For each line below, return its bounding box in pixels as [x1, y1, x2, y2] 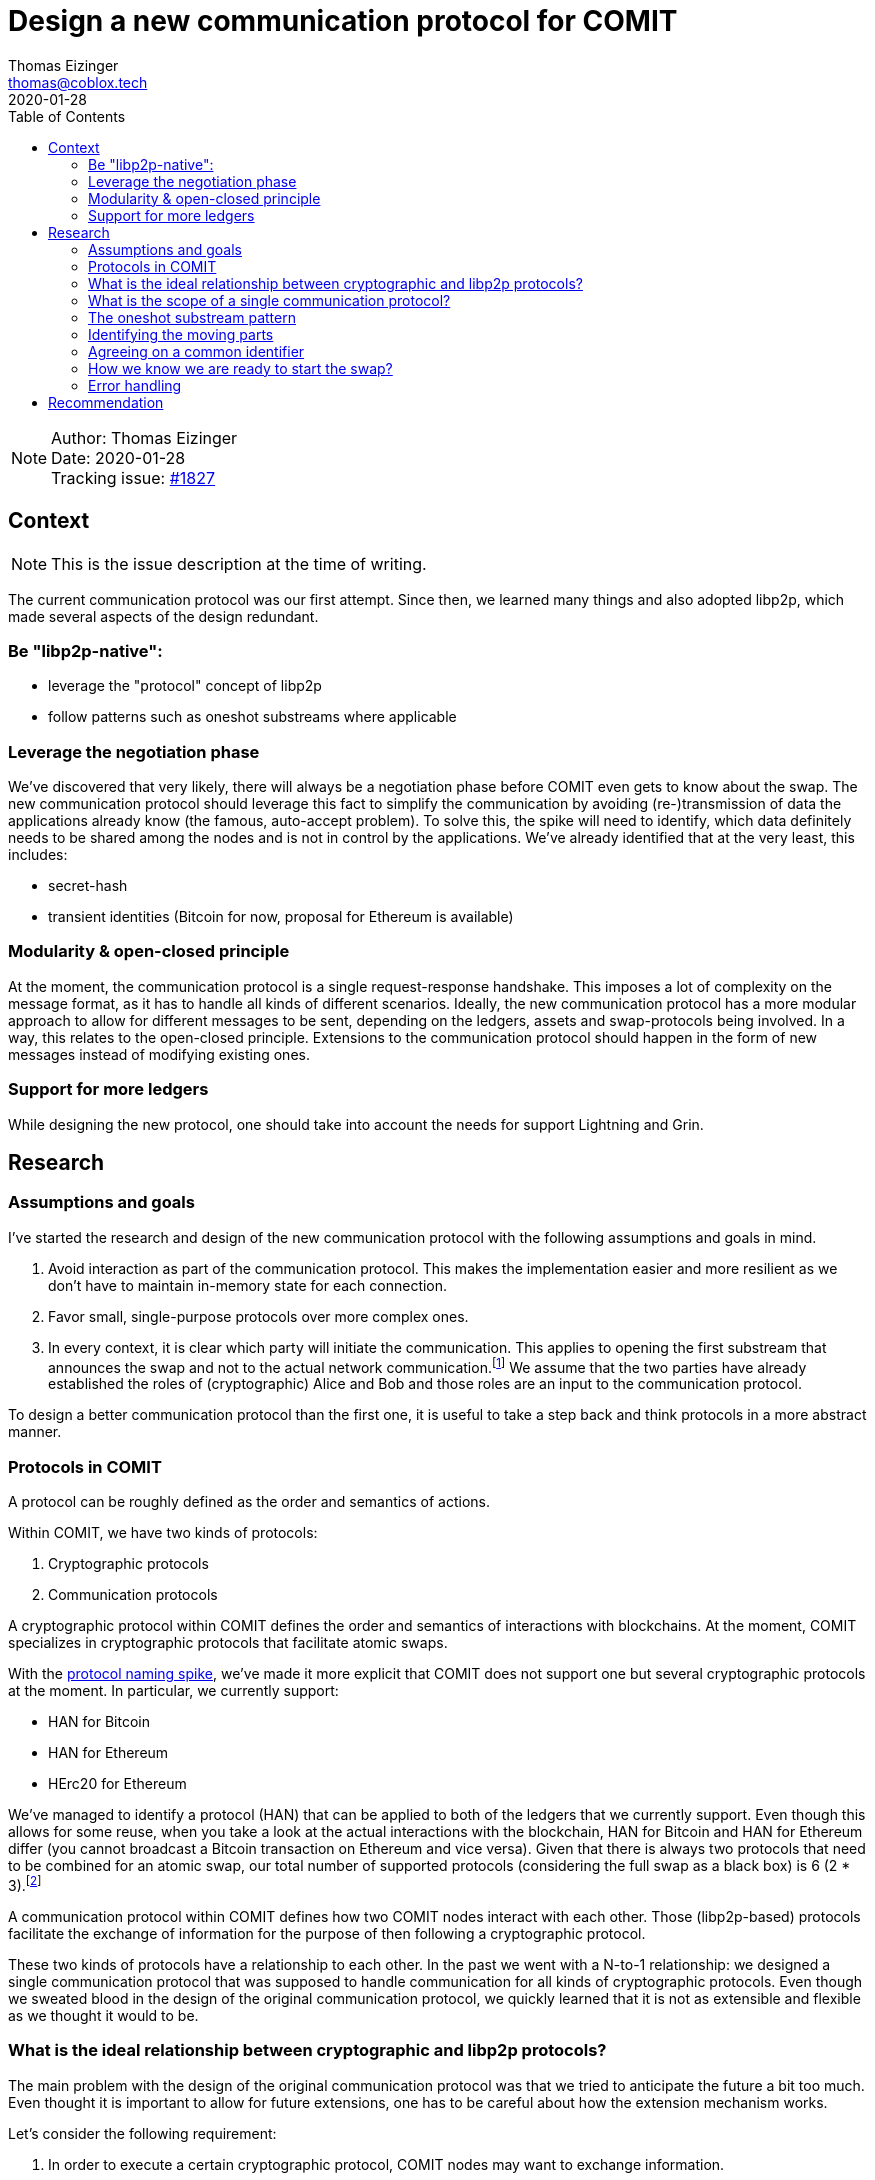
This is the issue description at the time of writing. [51, 553, 427, 574]
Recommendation [48, 393, 164, 411]
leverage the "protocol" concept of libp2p [48, 677, 322, 695]
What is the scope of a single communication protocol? [88, 291, 451, 309]
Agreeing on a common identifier [88, 342, 305, 360]
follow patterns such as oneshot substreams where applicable [48, 708, 457, 726]
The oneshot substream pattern [88, 308, 296, 326]
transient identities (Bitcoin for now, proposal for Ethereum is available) [48, 908, 514, 926]
